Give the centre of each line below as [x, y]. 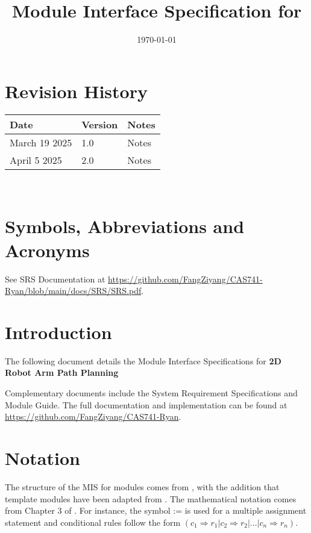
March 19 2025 [41, 142]
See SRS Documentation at [55, 279]
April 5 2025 [36, 160]
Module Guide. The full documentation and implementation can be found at [146, 404]
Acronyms [47, 250]
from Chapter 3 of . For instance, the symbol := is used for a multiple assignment [156, 510]
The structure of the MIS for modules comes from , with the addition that [142, 486]
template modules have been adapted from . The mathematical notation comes [151, 498]
